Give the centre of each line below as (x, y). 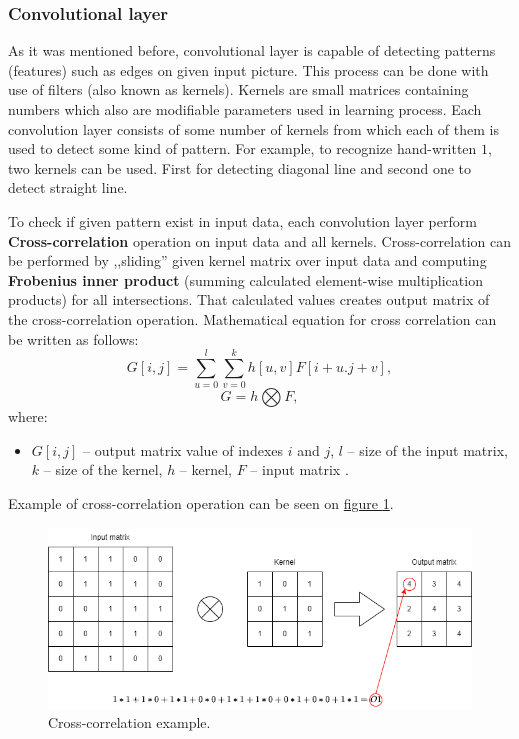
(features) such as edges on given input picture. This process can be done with (248, 69)
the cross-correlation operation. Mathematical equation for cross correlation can (252, 318)
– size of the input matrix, (427, 449)
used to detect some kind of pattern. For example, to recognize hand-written (242, 148)
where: (28, 416)
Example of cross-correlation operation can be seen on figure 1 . (201, 503)
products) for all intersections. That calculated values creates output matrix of (249, 299)
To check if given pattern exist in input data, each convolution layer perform (242, 220)
